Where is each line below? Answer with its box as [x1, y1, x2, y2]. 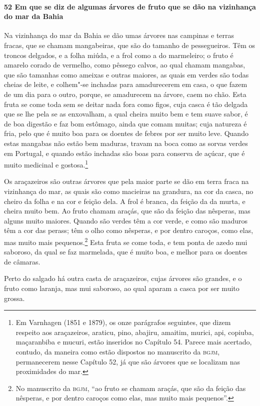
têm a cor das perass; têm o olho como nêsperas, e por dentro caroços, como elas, [4, 225, 253, 235]
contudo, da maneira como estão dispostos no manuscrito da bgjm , [15, 346, 220, 356]
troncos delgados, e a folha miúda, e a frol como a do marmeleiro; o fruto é [4, 49, 233, 60]
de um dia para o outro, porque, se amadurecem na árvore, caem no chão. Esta [4, 88, 246, 99]
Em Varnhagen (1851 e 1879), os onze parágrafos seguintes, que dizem [15, 317, 231, 327]
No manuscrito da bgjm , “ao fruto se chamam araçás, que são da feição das [15, 382, 246, 393]
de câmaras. [4, 256, 40, 266]
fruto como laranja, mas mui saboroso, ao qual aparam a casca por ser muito [4, 282, 239, 293]
